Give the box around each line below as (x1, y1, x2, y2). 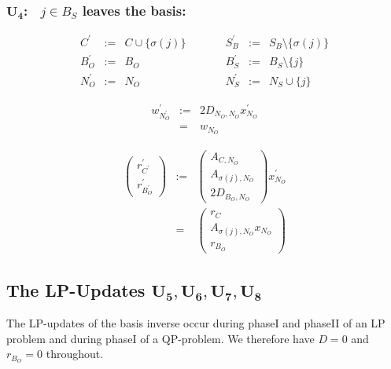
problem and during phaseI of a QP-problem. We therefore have (6, 330, 315, 346)
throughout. (46, 345, 104, 362)
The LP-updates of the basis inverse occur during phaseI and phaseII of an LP (6, 314, 385, 331)
